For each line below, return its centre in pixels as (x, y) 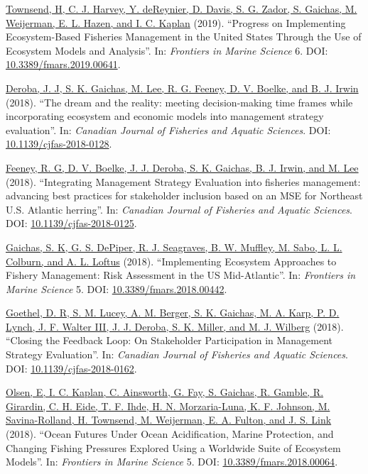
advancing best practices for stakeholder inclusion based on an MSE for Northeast (184, 195)
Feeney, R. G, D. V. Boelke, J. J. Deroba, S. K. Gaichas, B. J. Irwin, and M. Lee (182, 167)
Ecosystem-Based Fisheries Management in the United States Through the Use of (184, 37)
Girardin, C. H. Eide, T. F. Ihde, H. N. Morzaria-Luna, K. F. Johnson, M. (168, 406)
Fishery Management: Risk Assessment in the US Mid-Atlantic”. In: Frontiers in (181, 275)
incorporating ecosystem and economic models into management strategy (165, 116)
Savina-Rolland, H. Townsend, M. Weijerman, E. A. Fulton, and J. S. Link (169, 420)
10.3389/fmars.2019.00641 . (63, 64)
